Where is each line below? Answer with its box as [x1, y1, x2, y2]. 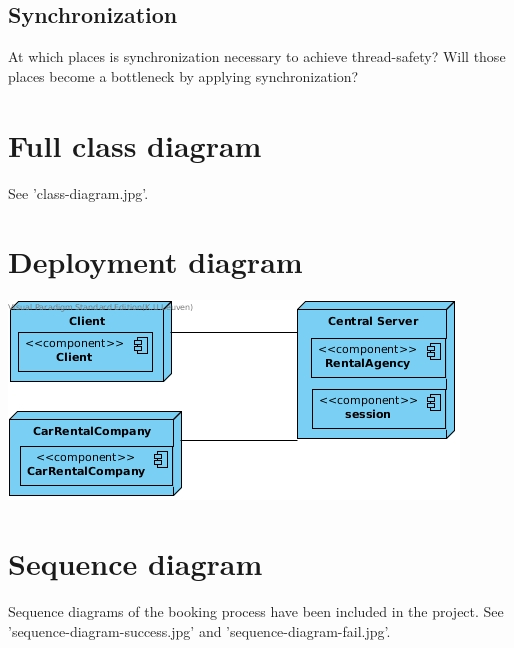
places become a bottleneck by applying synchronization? [8, 65, 359, 86]
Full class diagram [8, 124, 262, 165]
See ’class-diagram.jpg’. [8, 182, 149, 203]
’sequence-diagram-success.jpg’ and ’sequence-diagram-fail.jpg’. [8, 620, 391, 641]
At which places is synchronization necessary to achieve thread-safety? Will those [8, 46, 506, 67]
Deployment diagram [8, 241, 303, 282]
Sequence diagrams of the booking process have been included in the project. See [8, 600, 504, 621]
